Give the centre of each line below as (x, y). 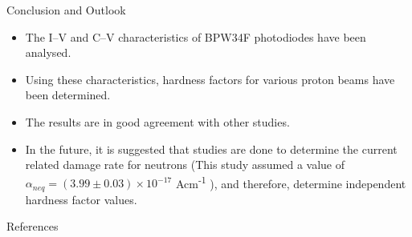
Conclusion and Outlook (66, 10)
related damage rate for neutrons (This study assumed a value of (185, 165)
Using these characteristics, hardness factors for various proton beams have (210, 79)
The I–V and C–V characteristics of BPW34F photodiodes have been (196, 36)
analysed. (48, 52)
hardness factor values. (81, 199)
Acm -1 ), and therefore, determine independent (291, 182)
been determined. (68, 95)
